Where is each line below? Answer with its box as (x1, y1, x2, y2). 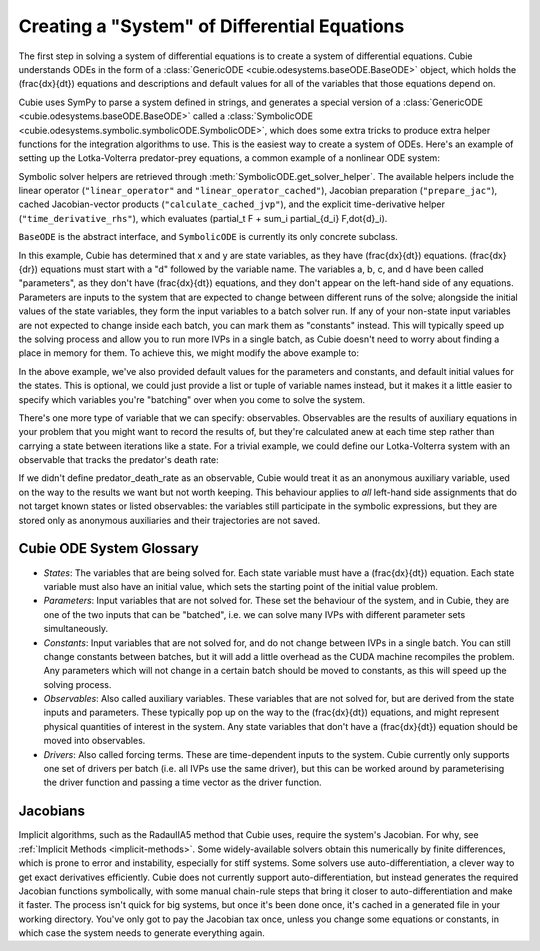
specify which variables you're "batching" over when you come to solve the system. (18, 393, 366, 405)
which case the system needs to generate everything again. (18, 927, 265, 939)
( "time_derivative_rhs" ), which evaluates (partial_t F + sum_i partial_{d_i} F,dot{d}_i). (18, 212, 388, 224)
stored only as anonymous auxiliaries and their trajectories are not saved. (18, 514, 321, 526)
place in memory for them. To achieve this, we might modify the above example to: (18, 347, 360, 359)
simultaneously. (43, 623, 109, 635)
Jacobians (18, 803, 85, 820)
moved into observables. (43, 735, 146, 747)
